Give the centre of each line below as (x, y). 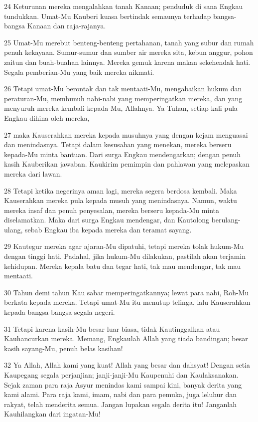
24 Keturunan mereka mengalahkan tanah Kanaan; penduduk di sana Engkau (124, 6)
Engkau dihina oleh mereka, (47, 117)
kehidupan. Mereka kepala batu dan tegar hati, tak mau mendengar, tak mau (123, 266)
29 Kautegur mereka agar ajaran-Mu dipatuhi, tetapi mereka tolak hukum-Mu (124, 246)
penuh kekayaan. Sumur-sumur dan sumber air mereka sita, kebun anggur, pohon (129, 52)
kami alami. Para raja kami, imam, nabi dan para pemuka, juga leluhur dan (121, 394)
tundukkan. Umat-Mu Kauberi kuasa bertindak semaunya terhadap (108, 16)
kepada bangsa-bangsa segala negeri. (60, 312)
